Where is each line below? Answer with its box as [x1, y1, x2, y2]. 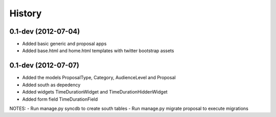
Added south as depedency [22, 82, 81, 88]
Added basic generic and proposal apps [22, 41, 107, 47]
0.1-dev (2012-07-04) [9, 27, 80, 36]
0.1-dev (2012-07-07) [9, 61, 79, 70]
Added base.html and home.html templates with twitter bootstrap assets [22, 48, 174, 54]
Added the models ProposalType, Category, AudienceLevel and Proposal [22, 75, 176, 81]
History [9, 8, 42, 19]
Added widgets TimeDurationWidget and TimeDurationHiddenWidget [22, 89, 168, 95]
